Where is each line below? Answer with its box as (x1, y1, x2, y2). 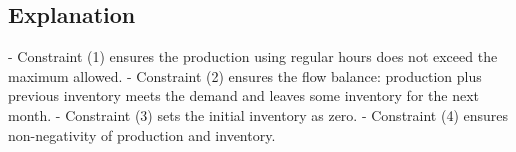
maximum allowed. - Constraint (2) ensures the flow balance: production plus (8, 65, 482, 86)
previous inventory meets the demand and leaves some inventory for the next (8, 85, 479, 106)
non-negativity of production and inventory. (8, 124, 276, 145)
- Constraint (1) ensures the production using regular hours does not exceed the (8, 46, 498, 67)
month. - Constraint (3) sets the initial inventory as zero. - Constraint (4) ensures (8, 104, 509, 125)
